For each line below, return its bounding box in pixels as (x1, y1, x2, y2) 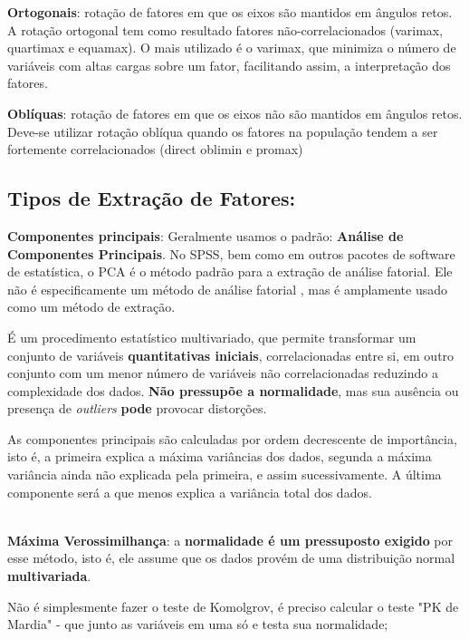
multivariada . (7, 566, 91, 586)
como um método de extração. (7, 297, 176, 316)
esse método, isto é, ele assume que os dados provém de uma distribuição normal (7, 548, 455, 567)
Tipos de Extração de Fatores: (7, 184, 296, 212)
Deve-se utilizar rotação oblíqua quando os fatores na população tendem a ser (7, 121, 438, 140)
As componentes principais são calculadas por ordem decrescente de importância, (7, 429, 457, 448)
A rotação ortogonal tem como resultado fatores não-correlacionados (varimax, (7, 20, 444, 39)
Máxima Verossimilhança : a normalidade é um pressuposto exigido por (7, 530, 454, 549)
